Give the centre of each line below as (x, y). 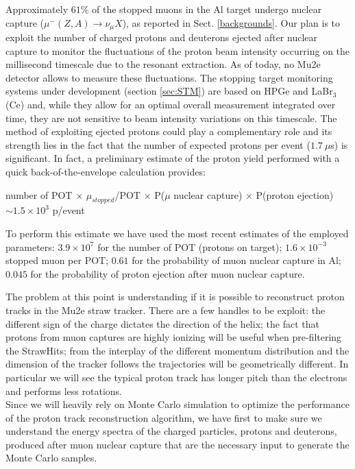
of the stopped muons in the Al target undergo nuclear (207, 9)
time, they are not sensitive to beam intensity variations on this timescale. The (171, 118)
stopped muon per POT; (57, 260)
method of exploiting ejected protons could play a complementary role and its (169, 131)
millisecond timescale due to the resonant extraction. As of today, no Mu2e (163, 64)
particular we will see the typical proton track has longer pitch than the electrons (176, 377)
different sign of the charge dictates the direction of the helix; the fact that (162, 323)
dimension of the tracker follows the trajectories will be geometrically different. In (177, 364)
